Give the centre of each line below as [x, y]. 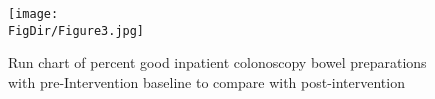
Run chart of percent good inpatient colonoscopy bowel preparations [217, 62]
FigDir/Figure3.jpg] [76, 30]
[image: [33, 14]
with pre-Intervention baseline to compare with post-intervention [206, 81]
